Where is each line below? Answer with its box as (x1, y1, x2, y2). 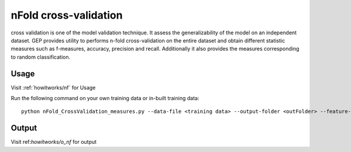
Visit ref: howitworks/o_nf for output (11, 139, 97, 146)
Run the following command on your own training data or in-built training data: (11, 95, 199, 102)
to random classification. (11, 53, 71, 61)
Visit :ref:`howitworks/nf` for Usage (11, 84, 96, 91)
